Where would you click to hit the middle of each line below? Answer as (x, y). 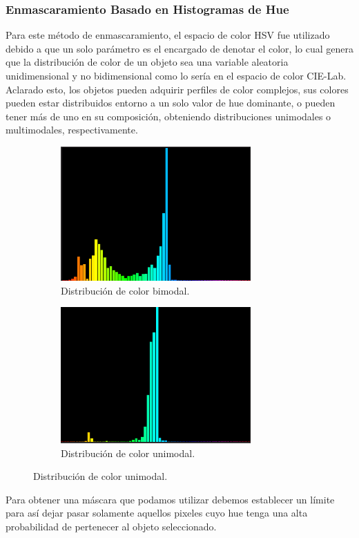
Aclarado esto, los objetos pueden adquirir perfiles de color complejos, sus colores (177, 89)
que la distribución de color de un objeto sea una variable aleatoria (147, 62)
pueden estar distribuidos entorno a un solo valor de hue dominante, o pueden (171, 103)
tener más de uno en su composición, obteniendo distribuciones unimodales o (168, 116)
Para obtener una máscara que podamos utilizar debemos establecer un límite (170, 499)
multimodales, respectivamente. (72, 130)
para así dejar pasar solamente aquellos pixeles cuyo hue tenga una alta (157, 513)
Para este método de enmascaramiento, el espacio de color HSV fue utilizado (168, 35)
